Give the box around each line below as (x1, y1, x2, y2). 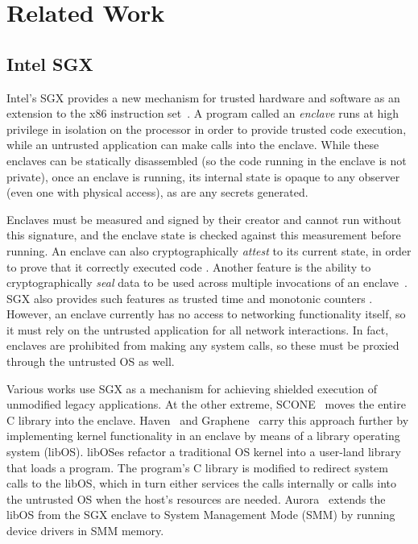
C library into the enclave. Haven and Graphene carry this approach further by (6, 411, 409, 428)
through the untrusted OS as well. (6, 353, 175, 370)
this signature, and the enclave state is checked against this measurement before (6, 226, 401, 243)
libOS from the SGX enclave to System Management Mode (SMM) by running (6, 506, 395, 523)
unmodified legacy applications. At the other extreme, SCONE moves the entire (6, 396, 406, 413)
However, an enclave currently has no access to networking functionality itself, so (6, 305, 406, 322)
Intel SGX (6, 51, 93, 76)
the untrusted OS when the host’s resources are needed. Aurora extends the (6, 490, 386, 507)
